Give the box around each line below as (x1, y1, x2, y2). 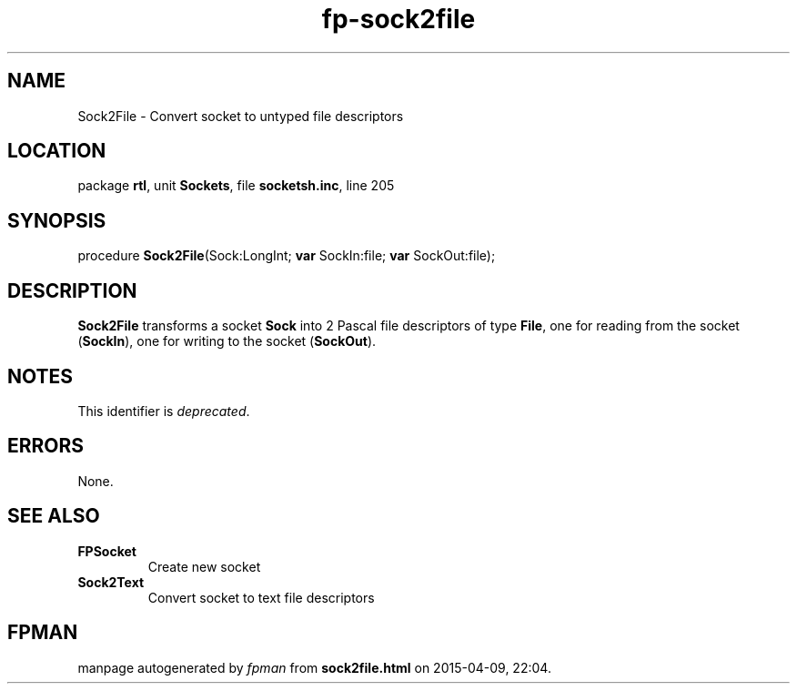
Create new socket (147, 558, 261, 574)
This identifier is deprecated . (77, 402, 250, 419)
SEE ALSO (7, 504, 100, 528)
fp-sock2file (321, 4, 476, 35)
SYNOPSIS (7, 208, 106, 232)
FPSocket (77, 543, 136, 559)
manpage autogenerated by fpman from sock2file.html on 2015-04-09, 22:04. (77, 659, 551, 676)
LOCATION (7, 139, 106, 163)
